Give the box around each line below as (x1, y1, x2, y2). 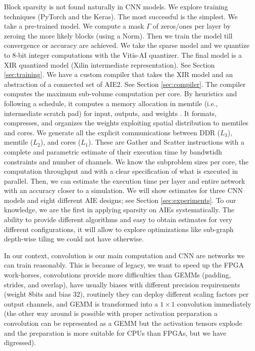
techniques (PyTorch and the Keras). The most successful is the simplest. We (4, 11, 238, 21)
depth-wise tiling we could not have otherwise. (4, 234, 144, 244)
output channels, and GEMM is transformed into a (4, 298, 158, 309)
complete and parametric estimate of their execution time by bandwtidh (4, 146, 222, 156)
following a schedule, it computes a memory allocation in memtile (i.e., (4, 98, 218, 108)
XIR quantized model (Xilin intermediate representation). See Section (4, 59, 215, 70)
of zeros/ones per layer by (152, 21, 231, 31)
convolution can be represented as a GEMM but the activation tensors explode (4, 318, 242, 328)
